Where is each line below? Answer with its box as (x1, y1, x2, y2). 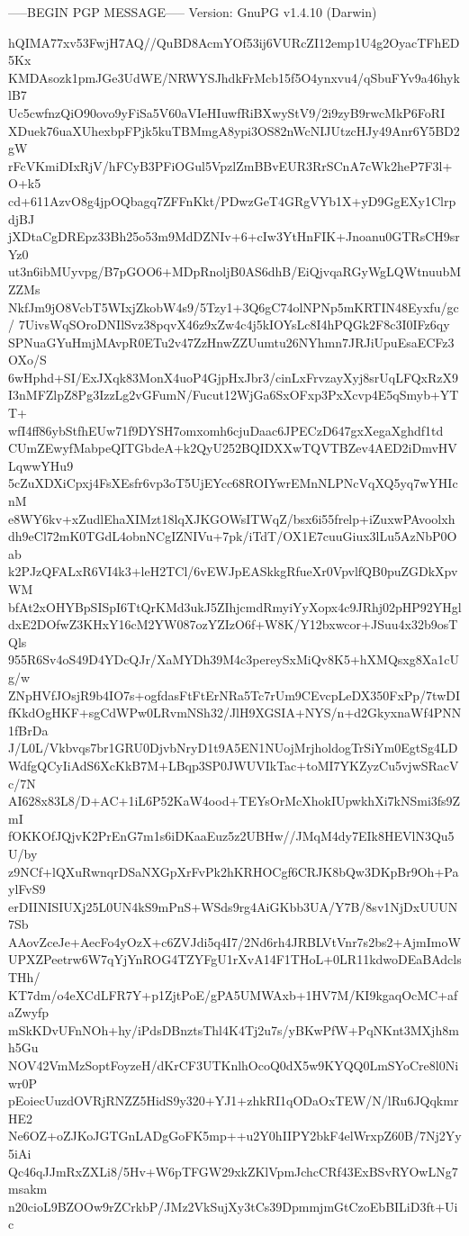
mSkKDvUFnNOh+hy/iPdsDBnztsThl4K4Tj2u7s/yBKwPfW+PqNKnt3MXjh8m (8, 1020, 459, 1039)
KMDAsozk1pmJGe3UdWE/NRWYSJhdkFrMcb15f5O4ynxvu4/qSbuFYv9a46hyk (8, 68, 460, 86)
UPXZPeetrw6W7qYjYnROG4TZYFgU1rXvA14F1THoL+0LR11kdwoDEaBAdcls (8, 950, 462, 969)
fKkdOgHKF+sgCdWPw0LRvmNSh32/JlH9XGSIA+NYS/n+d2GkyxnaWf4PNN (8, 703, 462, 722)
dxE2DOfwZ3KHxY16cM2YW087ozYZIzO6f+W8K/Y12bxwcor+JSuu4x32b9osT (8, 615, 458, 634)
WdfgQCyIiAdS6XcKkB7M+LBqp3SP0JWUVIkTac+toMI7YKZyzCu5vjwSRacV (8, 755, 459, 774)
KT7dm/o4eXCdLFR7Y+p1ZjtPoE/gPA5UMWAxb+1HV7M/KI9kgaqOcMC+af (8, 985, 458, 1004)
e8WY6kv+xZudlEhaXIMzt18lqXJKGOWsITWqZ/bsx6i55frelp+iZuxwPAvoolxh (8, 509, 455, 528)
